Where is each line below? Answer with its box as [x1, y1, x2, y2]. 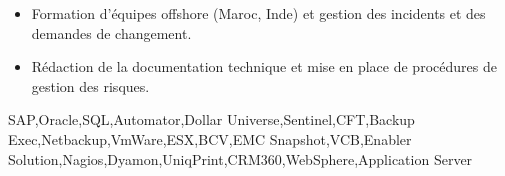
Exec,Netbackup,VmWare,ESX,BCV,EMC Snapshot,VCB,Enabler [8, 128, 412, 149]
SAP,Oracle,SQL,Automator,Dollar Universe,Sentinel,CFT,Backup [8, 109, 415, 130]
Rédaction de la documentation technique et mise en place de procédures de [31, 56, 497, 77]
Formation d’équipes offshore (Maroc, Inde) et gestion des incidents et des [31, 3, 486, 23]
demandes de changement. [31, 22, 192, 43]
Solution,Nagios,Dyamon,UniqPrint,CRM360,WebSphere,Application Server [8, 148, 473, 169]
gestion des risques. [31, 75, 150, 96]
